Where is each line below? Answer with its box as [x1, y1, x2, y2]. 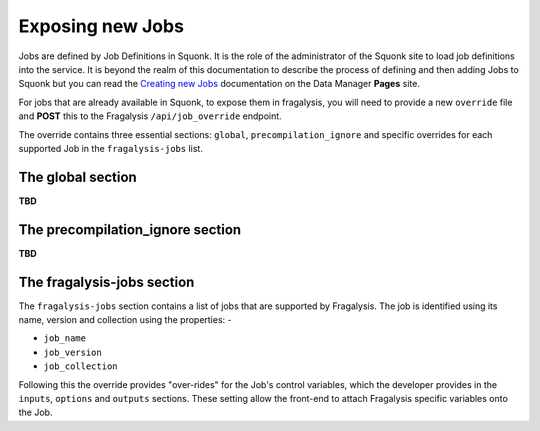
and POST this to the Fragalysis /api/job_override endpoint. [18, 110, 282, 122]
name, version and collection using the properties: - [18, 314, 232, 325]
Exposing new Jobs [18, 15, 185, 37]
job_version [43, 346, 102, 358]
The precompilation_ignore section [18, 221, 242, 238]
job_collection [43, 361, 119, 372]
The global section [18, 168, 137, 185]
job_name [43, 333, 87, 344]
